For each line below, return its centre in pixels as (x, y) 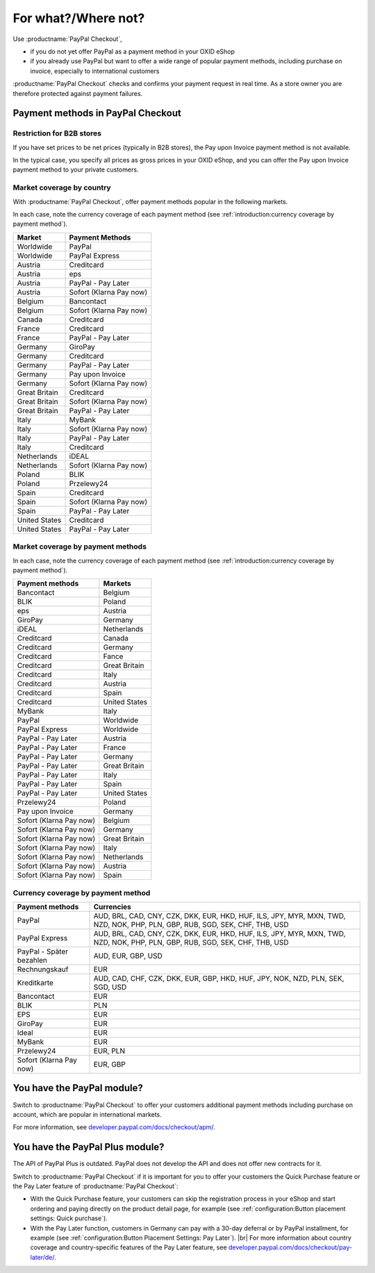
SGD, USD (110, 988)
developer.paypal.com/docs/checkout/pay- (290, 1247)
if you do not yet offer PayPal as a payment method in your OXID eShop (133, 51)
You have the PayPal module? (78, 1088)
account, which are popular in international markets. (87, 1114)
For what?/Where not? (79, 18)
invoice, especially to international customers (95, 71)
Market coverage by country (62, 188)
